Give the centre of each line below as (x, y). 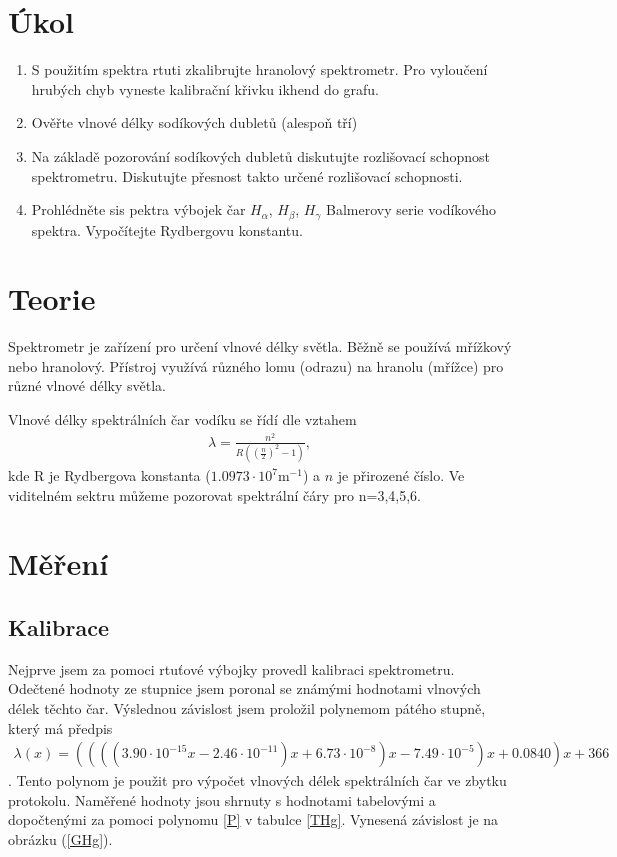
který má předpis (60, 727)
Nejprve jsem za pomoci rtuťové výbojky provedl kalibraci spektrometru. (231, 668)
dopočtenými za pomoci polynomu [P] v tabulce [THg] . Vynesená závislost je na (253, 819)
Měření (58, 563)
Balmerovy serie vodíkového (411, 209)
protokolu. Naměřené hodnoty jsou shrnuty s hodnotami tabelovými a (222, 799)
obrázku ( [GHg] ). (60, 839)
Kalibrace (58, 627)
